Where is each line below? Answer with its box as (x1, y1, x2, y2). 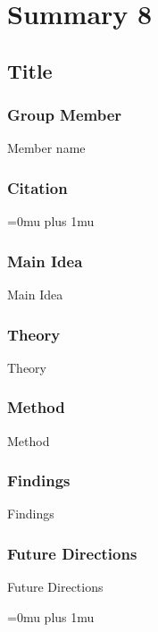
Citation (7, 176, 68, 198)
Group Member (7, 104, 122, 126)
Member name (7, 139, 86, 157)
